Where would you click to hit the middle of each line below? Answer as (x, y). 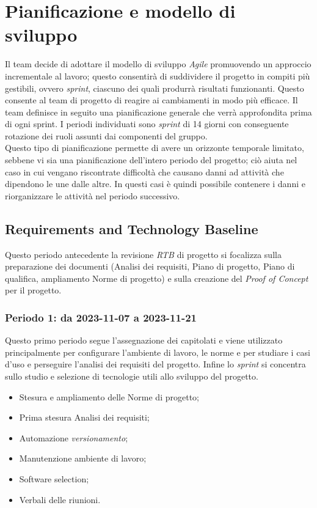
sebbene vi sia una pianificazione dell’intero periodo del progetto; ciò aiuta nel (151, 160)
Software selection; (54, 478)
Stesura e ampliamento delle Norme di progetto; (109, 396)
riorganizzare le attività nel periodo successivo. (93, 195)
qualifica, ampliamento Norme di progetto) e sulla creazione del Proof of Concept (157, 278)
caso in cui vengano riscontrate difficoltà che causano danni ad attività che (144, 171)
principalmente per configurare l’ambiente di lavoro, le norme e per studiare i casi (158, 352)
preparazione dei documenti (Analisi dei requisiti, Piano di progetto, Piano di (150, 266)
